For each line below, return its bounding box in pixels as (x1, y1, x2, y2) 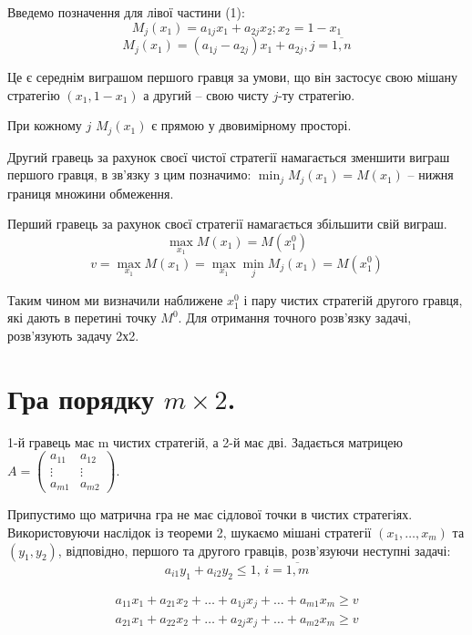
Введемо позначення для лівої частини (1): (7, 3, 245, 21)
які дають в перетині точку (7, 308, 157, 327)
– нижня (407, 165, 454, 184)
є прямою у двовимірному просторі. (151, 116, 352, 135)
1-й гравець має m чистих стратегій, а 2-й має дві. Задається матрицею (7, 432, 403, 451)
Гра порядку (7, 379, 155, 416)
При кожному (7, 116, 82, 135)
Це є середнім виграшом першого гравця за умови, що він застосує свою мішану (7, 67, 457, 87)
